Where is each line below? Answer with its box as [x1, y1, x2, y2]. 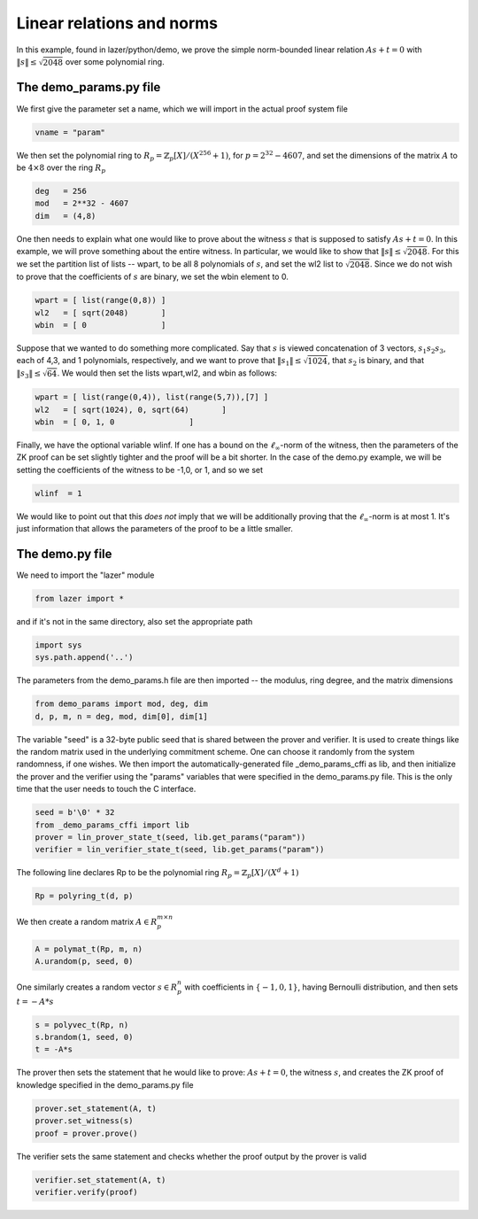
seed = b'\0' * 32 [35, 807, 115, 818]
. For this [427, 246, 459, 257]
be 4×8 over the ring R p [16, 162, 106, 175]
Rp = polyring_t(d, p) [35, 891, 134, 901]
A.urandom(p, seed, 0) [35, 956, 134, 966]
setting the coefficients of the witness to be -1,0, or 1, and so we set [16, 464, 264, 475]
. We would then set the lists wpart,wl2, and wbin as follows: [57, 368, 278, 378]
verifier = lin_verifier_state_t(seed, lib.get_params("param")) [35, 844, 325, 855]
